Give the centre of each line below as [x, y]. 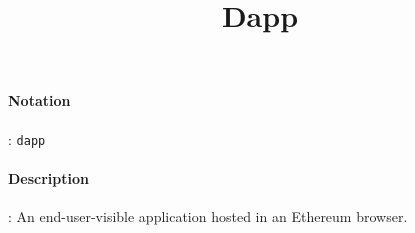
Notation [39, 100]
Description [49, 177]
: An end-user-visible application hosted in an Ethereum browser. [208, 216]
